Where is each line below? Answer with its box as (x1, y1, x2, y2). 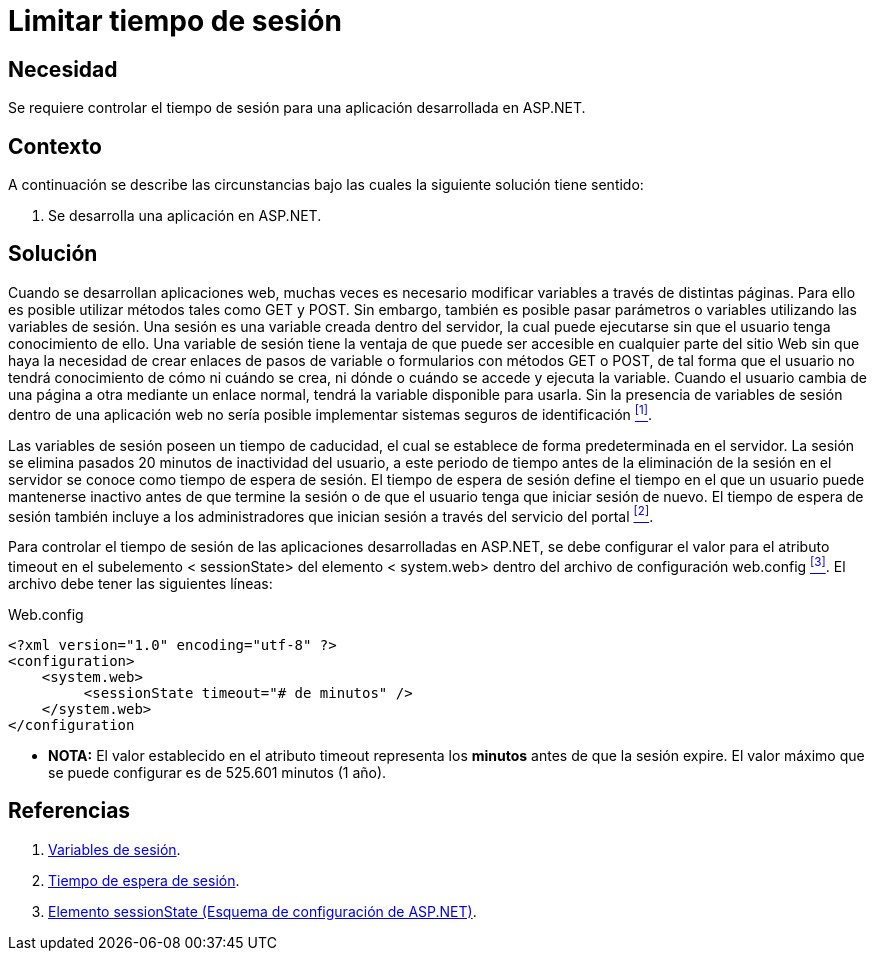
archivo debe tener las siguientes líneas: (8, 574, 273, 592)
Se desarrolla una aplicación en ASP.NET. (48, 207, 322, 225)
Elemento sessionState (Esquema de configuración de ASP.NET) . (48, 902, 477, 920)
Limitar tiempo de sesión (8, 4, 342, 38)
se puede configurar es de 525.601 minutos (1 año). (48, 763, 387, 781)
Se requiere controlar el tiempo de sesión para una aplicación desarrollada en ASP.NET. (8, 99, 586, 117)
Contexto (8, 133, 102, 159)
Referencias (8, 798, 131, 824)
